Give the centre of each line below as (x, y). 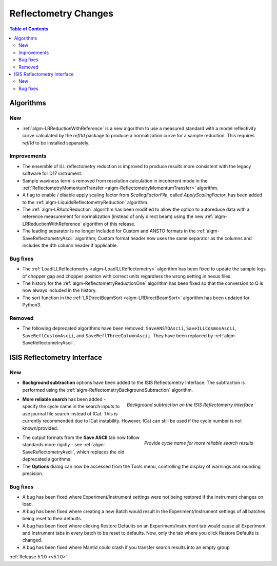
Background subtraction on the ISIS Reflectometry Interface (190, 405)
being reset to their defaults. (52, 519)
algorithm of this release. (109, 224)
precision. (33, 473)
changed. (32, 540)
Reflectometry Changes (62, 13)
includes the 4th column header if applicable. (70, 245)
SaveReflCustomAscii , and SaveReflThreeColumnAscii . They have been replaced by (118, 335)
